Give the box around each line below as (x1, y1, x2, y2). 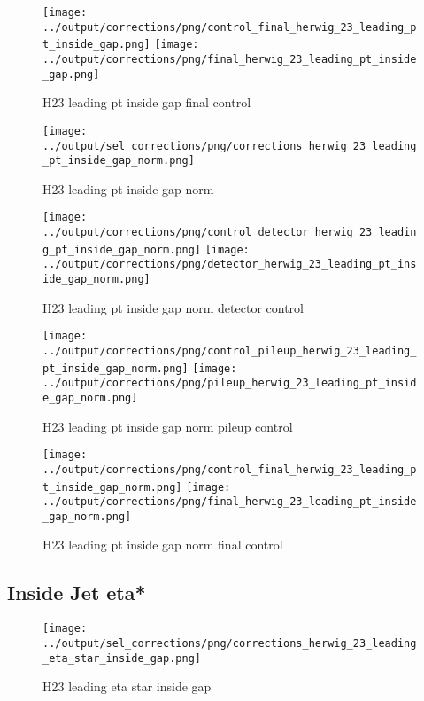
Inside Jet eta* (7, 579, 146, 606)
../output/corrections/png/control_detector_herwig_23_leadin (42, 226, 417, 239)
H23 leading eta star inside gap (42, 677, 212, 696)
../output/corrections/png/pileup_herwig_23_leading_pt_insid (42, 377, 417, 390)
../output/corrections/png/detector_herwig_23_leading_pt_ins (42, 258, 417, 271)
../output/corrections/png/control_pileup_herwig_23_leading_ (42, 344, 417, 357)
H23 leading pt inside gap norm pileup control (42, 417, 293, 435)
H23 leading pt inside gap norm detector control (42, 298, 304, 316)
